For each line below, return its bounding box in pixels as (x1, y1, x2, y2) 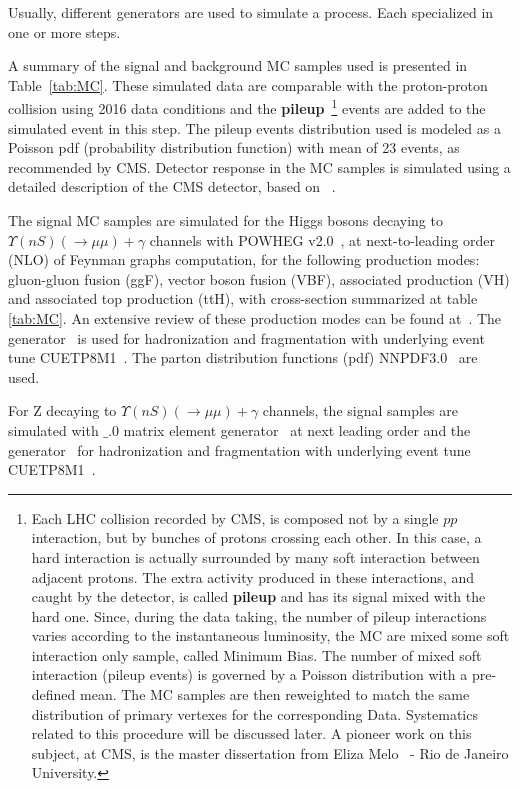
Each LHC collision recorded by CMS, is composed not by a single (31, 507, 439, 528)
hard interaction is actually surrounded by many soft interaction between (31, 546, 480, 567)
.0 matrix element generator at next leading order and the (108, 419, 471, 440)
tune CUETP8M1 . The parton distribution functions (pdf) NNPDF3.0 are (8, 347, 478, 368)
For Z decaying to (8, 400, 117, 421)
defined (31, 684, 76, 705)
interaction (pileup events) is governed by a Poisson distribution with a (31, 664, 468, 685)
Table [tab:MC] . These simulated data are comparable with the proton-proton (8, 74, 488, 95)
